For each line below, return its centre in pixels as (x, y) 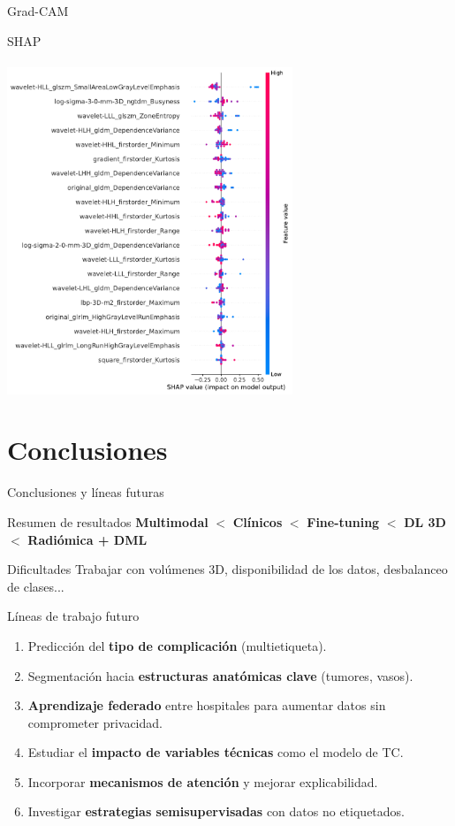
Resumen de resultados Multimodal (108, 521)
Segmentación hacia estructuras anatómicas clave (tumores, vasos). (220, 675)
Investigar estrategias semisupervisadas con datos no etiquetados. (216, 811)
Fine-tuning (343, 521)
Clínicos (258, 521)
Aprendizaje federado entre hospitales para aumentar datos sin (207, 705)
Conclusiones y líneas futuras (86, 492)
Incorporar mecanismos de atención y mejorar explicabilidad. (203, 781)
